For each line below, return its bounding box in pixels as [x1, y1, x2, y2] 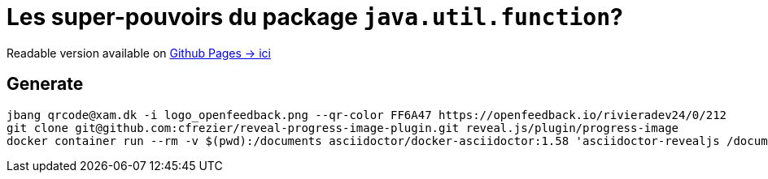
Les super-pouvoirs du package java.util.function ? [7, 3, 623, 31]
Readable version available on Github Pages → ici [7, 45, 271, 60]
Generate [7, 74, 84, 95]
